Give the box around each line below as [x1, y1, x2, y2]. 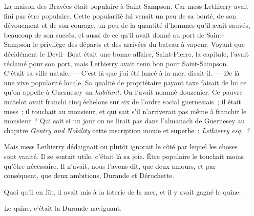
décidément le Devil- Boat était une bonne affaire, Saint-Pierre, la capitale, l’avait [4, 48, 249, 59]
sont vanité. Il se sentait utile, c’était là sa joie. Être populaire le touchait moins [4, 151, 244, 161]
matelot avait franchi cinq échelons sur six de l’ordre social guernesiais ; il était [4, 96, 241, 106]
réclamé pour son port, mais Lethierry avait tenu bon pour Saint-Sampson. [4, 58, 229, 68]
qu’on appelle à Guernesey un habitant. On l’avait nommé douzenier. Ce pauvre [4, 87, 243, 97]
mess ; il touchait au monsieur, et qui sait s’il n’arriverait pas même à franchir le [4, 106, 247, 116]
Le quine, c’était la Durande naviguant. [4, 203, 122, 213]
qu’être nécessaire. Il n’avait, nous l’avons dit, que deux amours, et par [4, 160, 216, 171]
